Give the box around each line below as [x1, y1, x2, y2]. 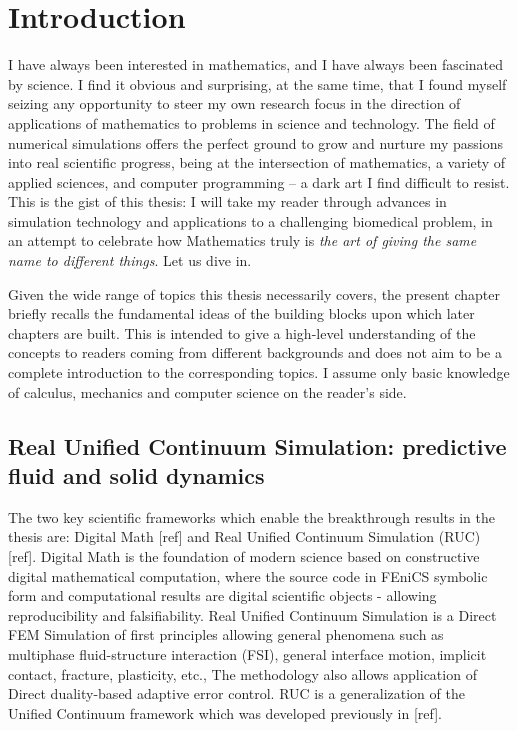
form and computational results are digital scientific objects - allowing [8, 585, 437, 606]
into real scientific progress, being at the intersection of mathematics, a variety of [8, 152, 506, 173]
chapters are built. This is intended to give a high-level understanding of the [8, 322, 476, 343]
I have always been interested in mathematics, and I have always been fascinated [8, 54, 504, 75]
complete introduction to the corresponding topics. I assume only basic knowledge [8, 362, 510, 383]
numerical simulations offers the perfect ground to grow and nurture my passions [8, 132, 504, 153]
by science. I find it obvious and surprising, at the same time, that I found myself [8, 73, 507, 94]
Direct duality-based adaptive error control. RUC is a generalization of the [8, 683, 465, 704]
